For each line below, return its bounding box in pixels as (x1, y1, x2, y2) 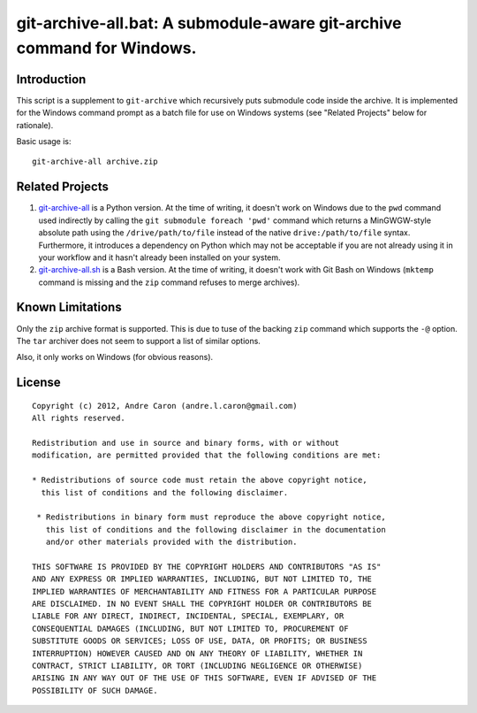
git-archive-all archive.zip (32, 157, 158, 167)
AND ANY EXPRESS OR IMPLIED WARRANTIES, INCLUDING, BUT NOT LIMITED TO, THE (32, 574, 373, 584)
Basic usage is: (16, 136, 72, 147)
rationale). (16, 119, 54, 130)
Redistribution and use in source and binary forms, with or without (32, 438, 340, 448)
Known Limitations (16, 300, 123, 315)
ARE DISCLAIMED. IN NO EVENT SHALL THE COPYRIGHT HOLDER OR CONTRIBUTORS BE (32, 599, 373, 609)
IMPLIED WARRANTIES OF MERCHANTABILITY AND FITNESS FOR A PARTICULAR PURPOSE (32, 586, 377, 596)
